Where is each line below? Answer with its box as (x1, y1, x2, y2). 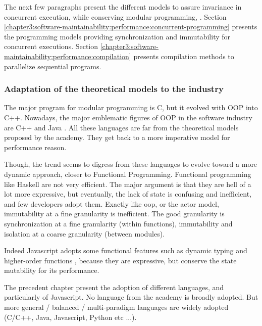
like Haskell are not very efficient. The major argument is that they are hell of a (4, 178, 251, 189)
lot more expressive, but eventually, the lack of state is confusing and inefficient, (4, 189, 252, 199)
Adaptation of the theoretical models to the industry (4, 82, 224, 95)
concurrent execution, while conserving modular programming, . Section (4, 11, 227, 22)
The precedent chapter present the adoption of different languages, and (4, 282, 224, 292)
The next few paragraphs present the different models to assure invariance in (4, 2, 242, 12)
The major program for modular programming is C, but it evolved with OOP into (4, 102, 258, 113)
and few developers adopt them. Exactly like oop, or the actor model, (4, 198, 219, 209)
